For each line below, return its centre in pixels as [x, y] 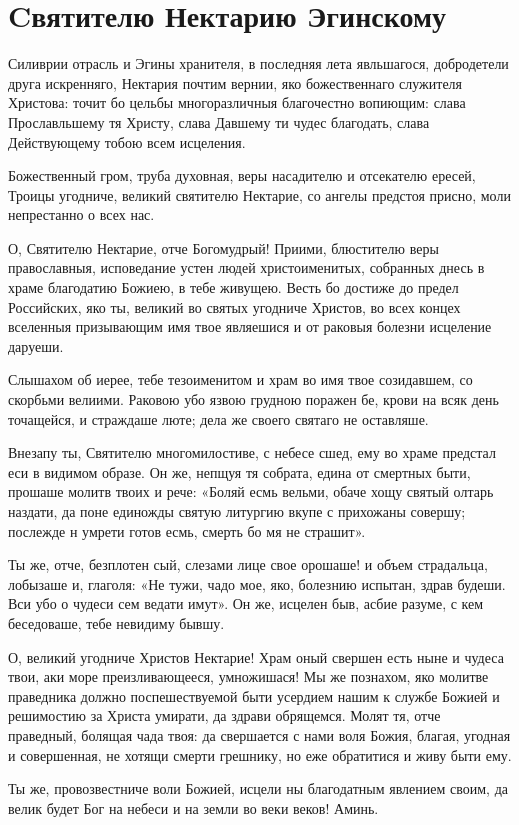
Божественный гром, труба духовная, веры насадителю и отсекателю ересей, [242, 175]
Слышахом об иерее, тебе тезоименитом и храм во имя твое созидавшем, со [240, 379]
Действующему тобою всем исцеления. [127, 141]
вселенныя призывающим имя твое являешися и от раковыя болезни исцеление [250, 326]
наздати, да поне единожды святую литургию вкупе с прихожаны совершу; [237, 511]
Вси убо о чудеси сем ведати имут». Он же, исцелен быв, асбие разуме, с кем [246, 603]
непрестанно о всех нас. [81, 214]
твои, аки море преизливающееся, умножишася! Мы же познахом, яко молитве [248, 676]
